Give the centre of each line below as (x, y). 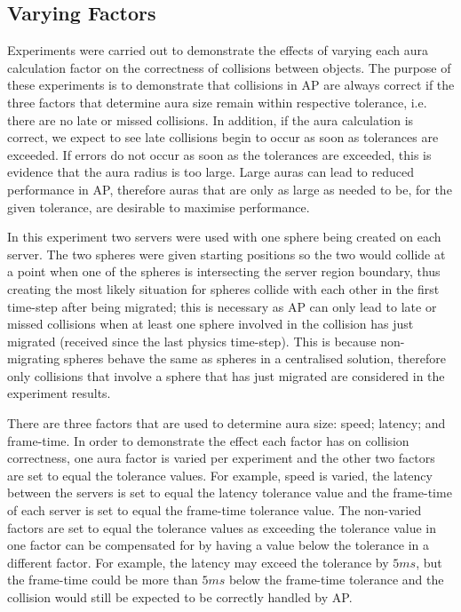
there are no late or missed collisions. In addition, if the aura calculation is (211, 119)
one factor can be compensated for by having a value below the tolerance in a (219, 545)
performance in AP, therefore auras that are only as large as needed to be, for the (230, 189)
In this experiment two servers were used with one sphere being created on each (224, 237)
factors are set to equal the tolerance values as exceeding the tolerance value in (222, 527)
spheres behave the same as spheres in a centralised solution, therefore (254, 358)
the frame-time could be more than (103, 580)
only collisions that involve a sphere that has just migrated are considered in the (226, 375)
